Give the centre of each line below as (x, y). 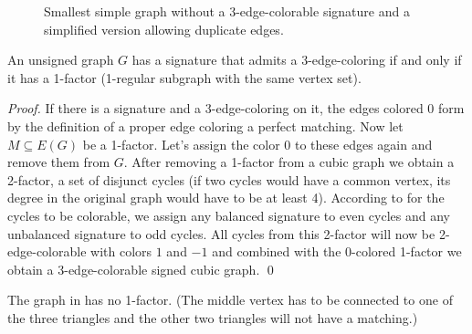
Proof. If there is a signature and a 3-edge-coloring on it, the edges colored (215, 108)
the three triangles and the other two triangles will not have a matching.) (213, 317)
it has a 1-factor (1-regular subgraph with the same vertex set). (184, 77)
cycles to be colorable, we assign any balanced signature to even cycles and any (229, 215)
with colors (121, 251)
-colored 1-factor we (407, 251)
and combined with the (277, 251)
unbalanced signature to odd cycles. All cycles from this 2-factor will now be (221, 233)
